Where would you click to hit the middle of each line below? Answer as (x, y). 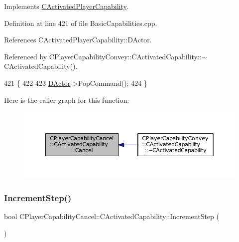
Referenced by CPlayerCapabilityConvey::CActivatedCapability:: (103, 56)
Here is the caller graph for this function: (67, 100)
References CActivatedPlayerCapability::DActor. (78, 40)
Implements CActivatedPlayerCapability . (66, 6)
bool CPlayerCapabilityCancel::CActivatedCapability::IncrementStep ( (112, 216)
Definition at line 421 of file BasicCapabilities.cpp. (81, 23)
